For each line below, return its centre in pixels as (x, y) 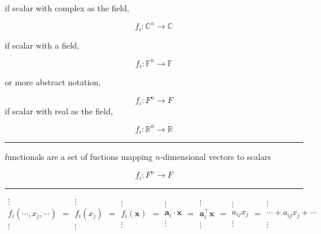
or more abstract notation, (53, 82)
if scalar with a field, (42, 45)
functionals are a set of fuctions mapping (79, 157)
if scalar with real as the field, (59, 110)
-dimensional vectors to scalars (216, 157)
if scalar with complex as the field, (67, 8)
